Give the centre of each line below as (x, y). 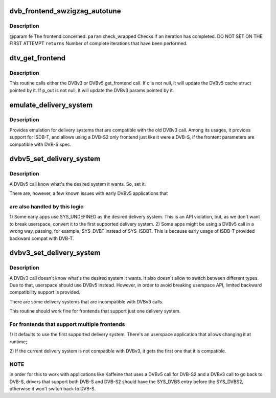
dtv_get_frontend (38, 58)
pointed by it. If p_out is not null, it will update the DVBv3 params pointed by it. (92, 90)
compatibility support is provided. (45, 292)
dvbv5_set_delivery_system (55, 159)
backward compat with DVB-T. (42, 238)
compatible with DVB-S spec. (40, 144)
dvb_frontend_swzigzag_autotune (65, 11)
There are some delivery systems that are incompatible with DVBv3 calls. (86, 301)
